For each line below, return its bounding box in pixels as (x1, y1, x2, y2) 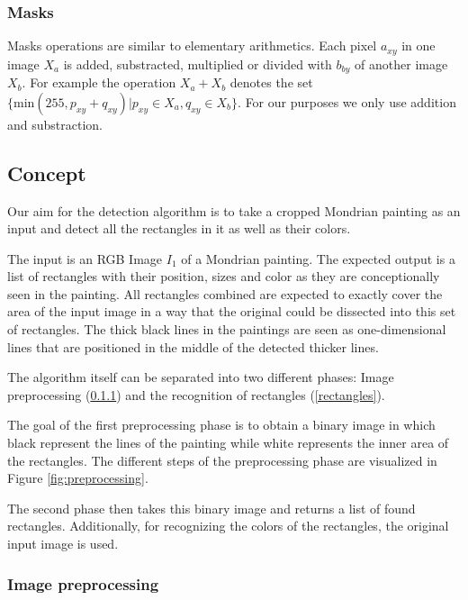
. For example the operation (22, 73, 176, 92)
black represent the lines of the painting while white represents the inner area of (7, 433, 449, 452)
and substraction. (7, 114, 103, 133)
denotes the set (229, 73, 313, 92)
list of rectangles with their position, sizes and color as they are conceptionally (7, 267, 440, 286)
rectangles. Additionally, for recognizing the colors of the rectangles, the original (7, 516, 449, 535)
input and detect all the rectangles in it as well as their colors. (7, 219, 351, 238)
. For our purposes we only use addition (238, 92, 456, 111)
